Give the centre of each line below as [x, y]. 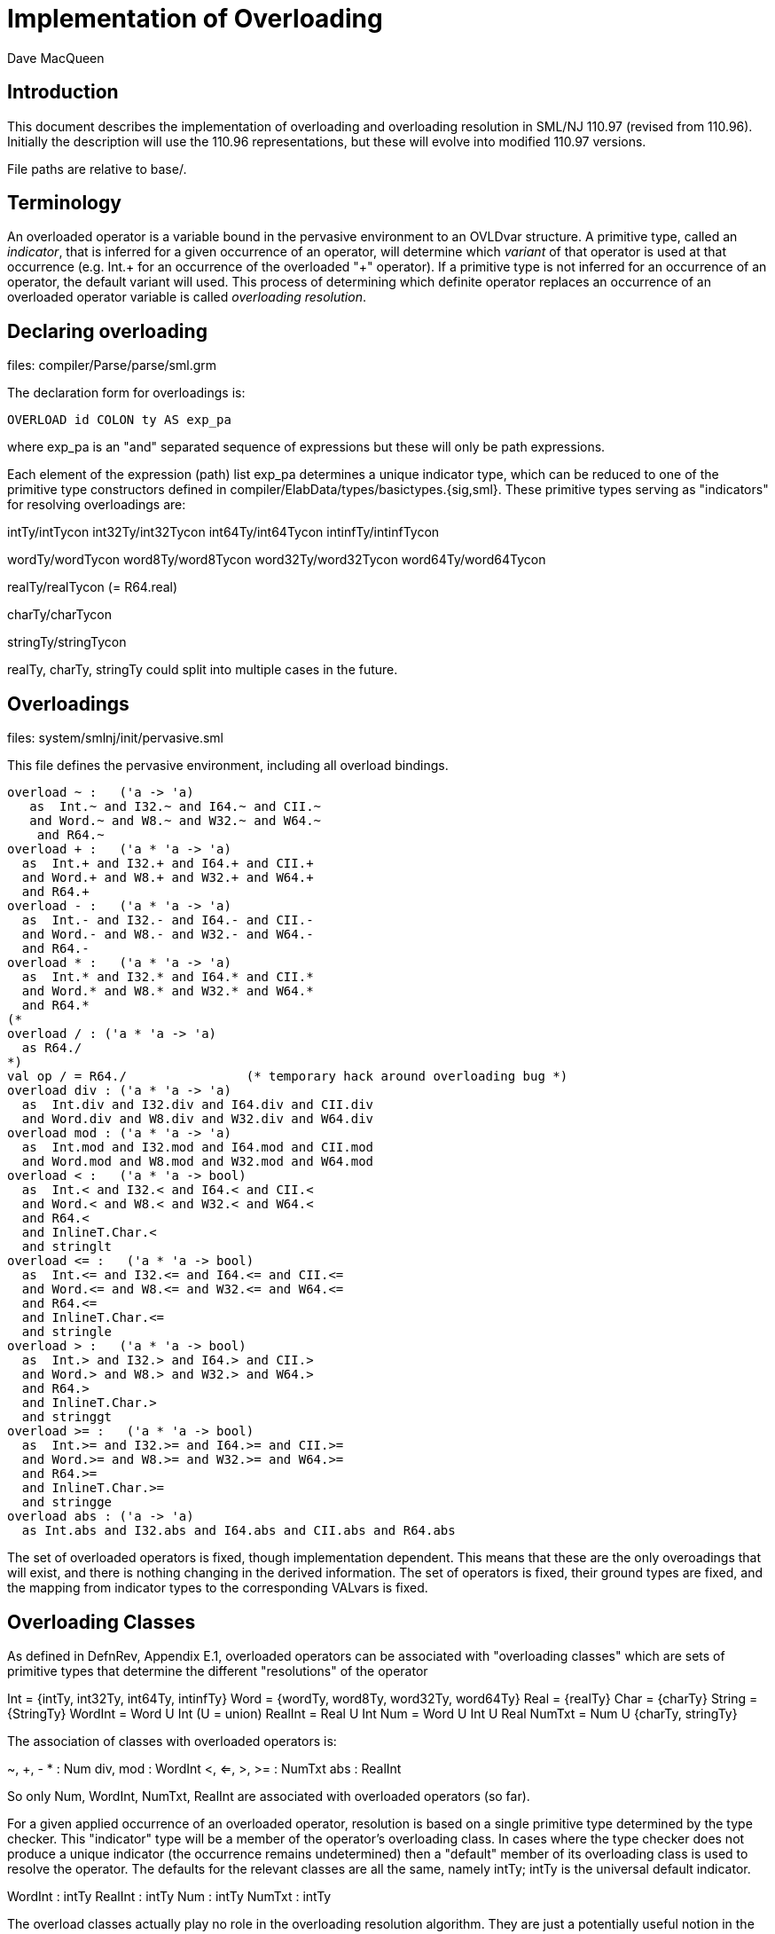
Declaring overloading [107, 331]
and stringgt [67, 1417]
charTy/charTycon [59, 615]
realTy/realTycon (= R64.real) [93, 587]
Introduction [63, 92]
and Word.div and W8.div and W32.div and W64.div [198, 1119]
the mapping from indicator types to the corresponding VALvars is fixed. [218, 1588]
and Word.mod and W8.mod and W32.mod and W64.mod [198, 1162]
